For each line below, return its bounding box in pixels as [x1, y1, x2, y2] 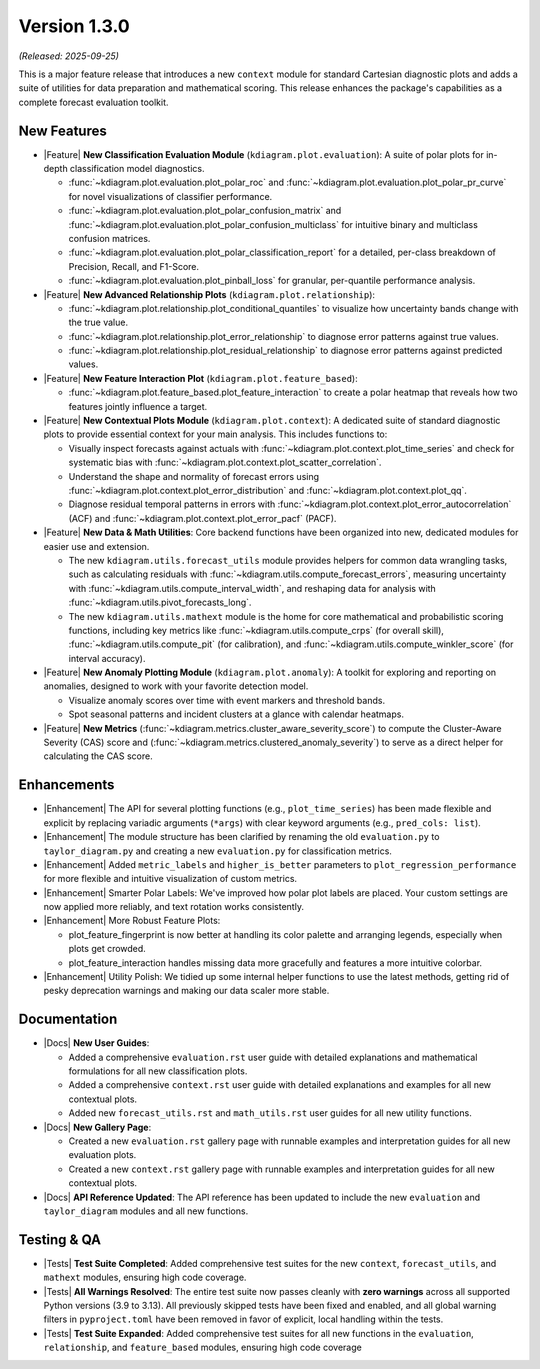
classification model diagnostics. [70, 163, 205, 175]
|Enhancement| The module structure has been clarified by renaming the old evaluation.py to [43, 831, 440, 843]
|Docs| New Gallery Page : [43, 1121, 152, 1133]
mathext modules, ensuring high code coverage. [43, 1271, 247, 1284]
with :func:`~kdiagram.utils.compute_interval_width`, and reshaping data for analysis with [68, 582, 437, 594]
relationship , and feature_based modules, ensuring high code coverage [43, 1341, 362, 1354]
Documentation [18, 1011, 118, 1028]
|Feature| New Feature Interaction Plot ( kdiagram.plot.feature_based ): [43, 372, 359, 384]
